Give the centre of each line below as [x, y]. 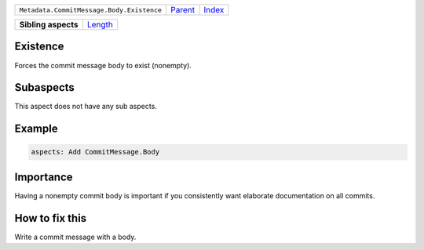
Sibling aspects [49, 25]
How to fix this [51, 218]
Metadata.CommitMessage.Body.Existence [91, 10]
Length [100, 25]
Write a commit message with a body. [75, 237]
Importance [44, 177]
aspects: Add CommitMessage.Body [95, 152]
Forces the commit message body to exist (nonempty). [103, 65]
